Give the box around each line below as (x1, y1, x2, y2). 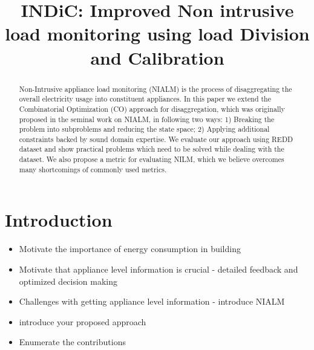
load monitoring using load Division (5, 21, 310, 46)
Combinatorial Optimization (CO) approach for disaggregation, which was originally (19, 103, 285, 114)
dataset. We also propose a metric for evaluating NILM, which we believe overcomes (19, 154, 284, 164)
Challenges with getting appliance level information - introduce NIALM (19, 295, 285, 308)
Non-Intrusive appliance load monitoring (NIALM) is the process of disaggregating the (19, 83, 292, 94)
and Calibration (90, 45, 224, 70)
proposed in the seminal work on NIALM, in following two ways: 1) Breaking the (19, 114, 275, 124)
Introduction (5, 207, 113, 232)
